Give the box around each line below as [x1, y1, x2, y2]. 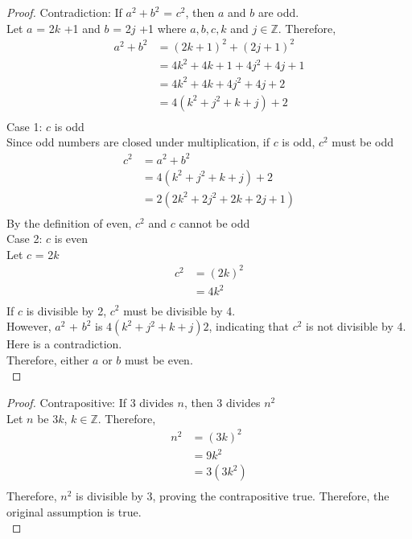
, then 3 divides [183, 393, 261, 410]
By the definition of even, [6, 214, 132, 231]
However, [6, 318, 51, 335]
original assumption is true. [6, 503, 142, 520]
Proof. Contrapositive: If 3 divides [6, 393, 174, 410]
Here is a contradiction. [6, 335, 122, 352]
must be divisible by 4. [123, 302, 236, 319]
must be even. [124, 351, 193, 368]
